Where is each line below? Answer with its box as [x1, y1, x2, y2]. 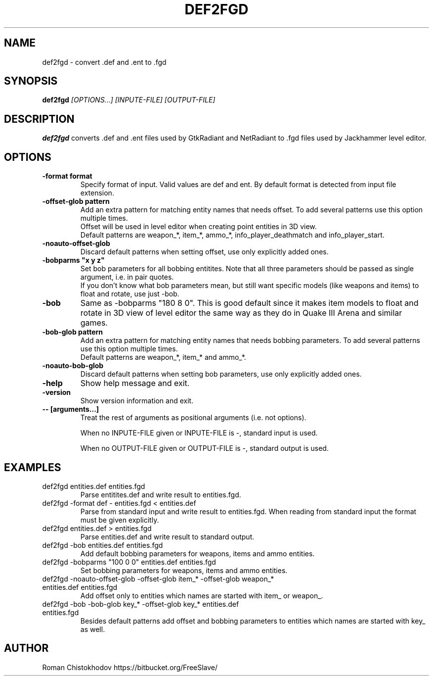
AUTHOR [4, 642, 49, 655]
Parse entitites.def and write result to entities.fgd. [80, 490, 241, 499]
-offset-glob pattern [42, 197, 110, 206]
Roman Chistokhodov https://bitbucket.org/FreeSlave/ [42, 663, 218, 672]
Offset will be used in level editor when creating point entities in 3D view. [80, 222, 317, 231]
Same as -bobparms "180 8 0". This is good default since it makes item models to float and [80, 298, 419, 308]
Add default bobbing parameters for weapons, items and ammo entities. [80, 549, 315, 558]
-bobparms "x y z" [42, 256, 105, 265]
